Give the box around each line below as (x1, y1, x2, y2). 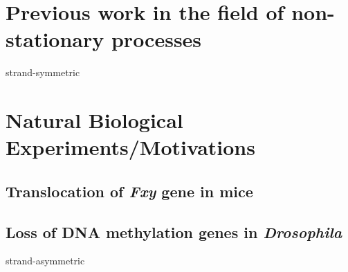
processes (111, 25, 202, 53)
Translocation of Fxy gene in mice (6, 180, 253, 201)
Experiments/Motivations (6, 133, 255, 161)
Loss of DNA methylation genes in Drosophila (6, 221, 342, 242)
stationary (6, 25, 104, 53)
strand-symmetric (6, 65, 80, 80)
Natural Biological (6, 106, 183, 134)
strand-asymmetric (6, 253, 85, 268)
